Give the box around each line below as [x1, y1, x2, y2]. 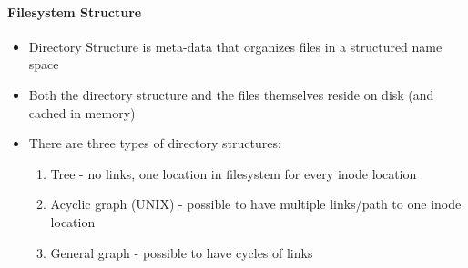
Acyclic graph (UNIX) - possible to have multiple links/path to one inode [50, 194, 462, 213]
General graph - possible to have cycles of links [50, 243, 313, 262]
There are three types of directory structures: [28, 134, 281, 153]
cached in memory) [28, 103, 136, 122]
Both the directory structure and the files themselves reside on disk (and [28, 84, 434, 104]
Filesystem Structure [7, 2, 142, 21]
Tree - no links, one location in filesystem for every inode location [50, 164, 417, 183]
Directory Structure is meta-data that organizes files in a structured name [28, 36, 443, 55]
